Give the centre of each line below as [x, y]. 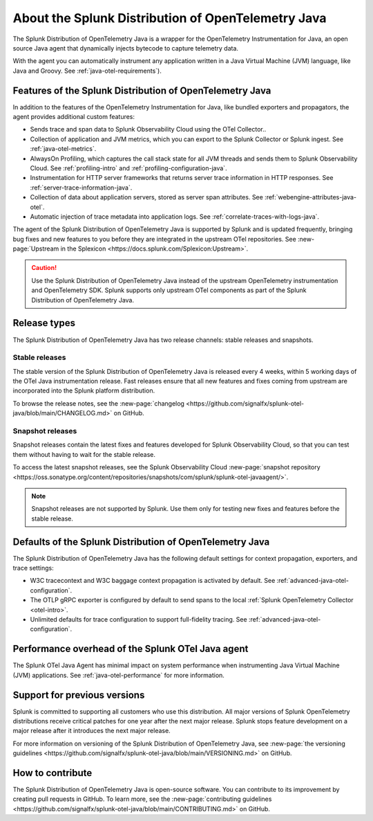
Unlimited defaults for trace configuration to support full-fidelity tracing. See [139, 619]
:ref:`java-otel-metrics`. [63, 149]
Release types [44, 323]
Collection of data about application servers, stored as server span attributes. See [147, 197]
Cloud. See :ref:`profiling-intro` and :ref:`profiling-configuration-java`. [128, 168]
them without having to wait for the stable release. [84, 454]
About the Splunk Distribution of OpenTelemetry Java [170, 18]
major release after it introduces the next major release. [92, 731]
